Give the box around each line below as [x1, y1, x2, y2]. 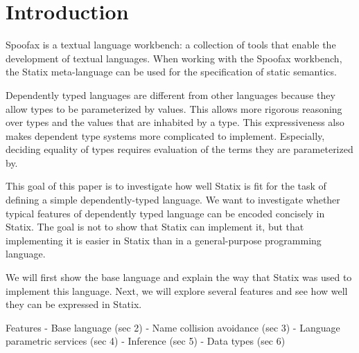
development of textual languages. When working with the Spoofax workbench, [6, 51, 342, 65]
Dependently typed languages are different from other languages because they [6, 87, 335, 102]
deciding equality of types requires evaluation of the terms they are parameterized [6, 142, 353, 156]
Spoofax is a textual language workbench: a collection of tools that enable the [6, 37, 336, 52]
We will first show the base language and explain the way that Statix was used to [6, 270, 352, 284]
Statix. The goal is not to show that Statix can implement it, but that [6, 219, 304, 234]
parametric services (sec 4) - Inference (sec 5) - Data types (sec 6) [6, 334, 286, 348]
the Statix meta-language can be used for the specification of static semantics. [6, 64, 337, 79]
